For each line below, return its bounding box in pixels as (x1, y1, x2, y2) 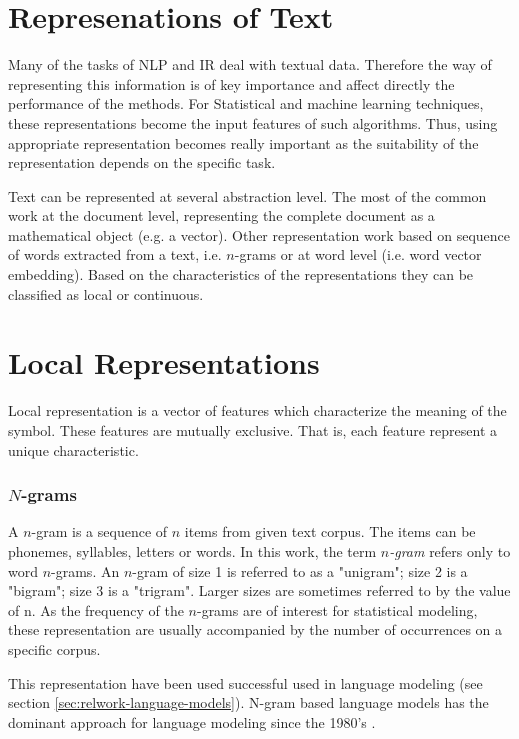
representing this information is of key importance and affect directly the (8, 73, 455, 94)
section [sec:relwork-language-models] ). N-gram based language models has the (8, 692, 489, 713)
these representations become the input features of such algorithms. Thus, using (8, 112, 498, 133)
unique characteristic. (8, 439, 139, 460)
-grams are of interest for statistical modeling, (196, 599, 478, 620)
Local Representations (8, 342, 320, 383)
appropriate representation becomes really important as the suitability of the (8, 132, 479, 153)
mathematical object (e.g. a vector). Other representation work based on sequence (8, 224, 511, 245)
